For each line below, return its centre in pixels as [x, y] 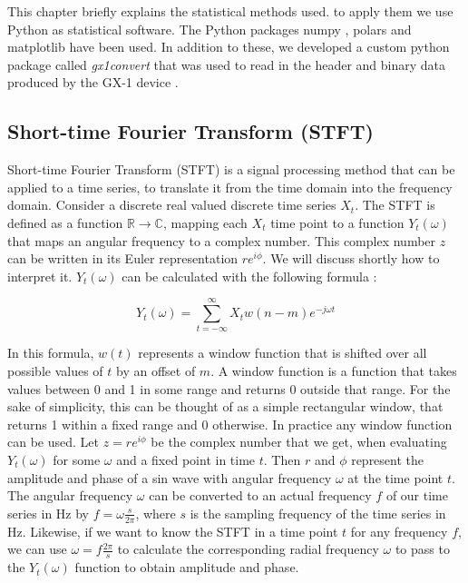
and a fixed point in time [186, 460]
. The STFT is [395, 205]
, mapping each [205, 222]
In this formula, [51, 353]
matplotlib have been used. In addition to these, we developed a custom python [229, 47]
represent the [388, 460]
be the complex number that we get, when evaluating [299, 442]
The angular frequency [70, 495]
